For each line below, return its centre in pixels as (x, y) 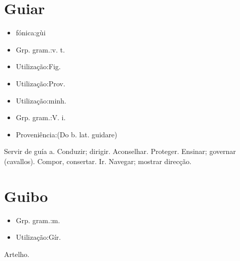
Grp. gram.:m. (38, 220)
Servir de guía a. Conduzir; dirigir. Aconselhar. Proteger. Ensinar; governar (120, 151)
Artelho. (17, 254)
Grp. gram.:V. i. (41, 117)
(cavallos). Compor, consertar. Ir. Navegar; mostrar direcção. (98, 161)
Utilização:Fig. (38, 66)
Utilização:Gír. (38, 237)
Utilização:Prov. (41, 83)
